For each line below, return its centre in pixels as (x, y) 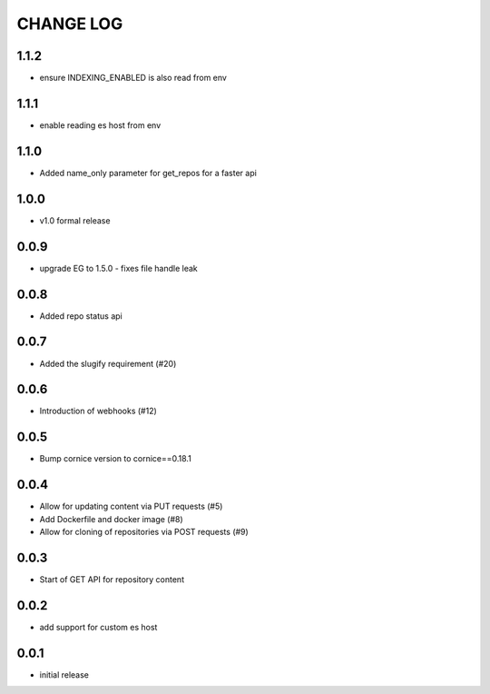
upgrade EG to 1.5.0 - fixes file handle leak (119, 268)
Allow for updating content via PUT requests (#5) (131, 506)
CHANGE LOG (70, 24)
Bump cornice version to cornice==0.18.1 (116, 459)
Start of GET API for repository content (112, 579)
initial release (64, 674)
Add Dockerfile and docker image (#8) (111, 519)
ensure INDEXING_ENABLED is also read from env (133, 78)
